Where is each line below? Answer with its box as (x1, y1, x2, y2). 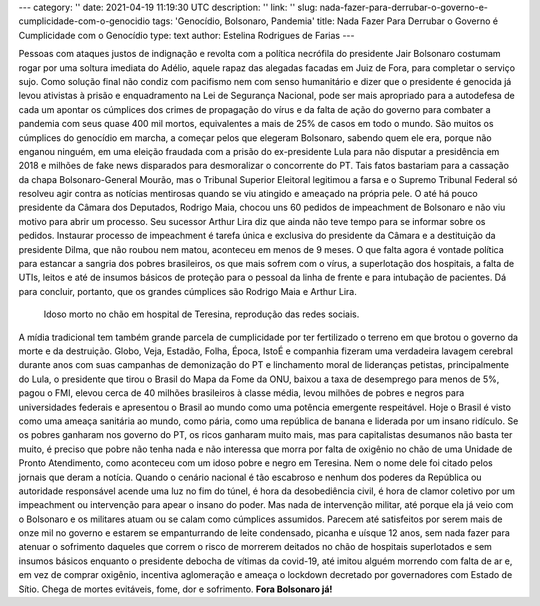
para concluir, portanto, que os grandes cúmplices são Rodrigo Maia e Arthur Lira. (18, 285, 357, 297)
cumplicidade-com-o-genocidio (18, 15, 150, 27)
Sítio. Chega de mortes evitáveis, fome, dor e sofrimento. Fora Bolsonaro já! (18, 583, 333, 595)
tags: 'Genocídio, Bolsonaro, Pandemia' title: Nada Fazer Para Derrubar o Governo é (151, 15, 499, 27)
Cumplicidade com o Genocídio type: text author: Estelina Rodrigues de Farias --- (18, 29, 355, 41)
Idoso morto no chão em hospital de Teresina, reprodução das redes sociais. (43, 308, 360, 320)
